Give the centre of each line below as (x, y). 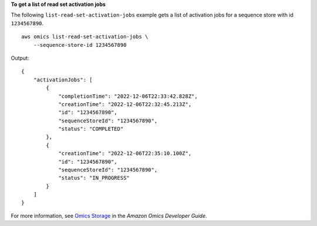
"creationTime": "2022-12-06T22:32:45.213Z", (125, 104)
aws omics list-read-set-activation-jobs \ (85, 37)
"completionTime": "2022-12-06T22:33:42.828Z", (128, 96)
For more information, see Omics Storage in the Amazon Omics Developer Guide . (109, 215)
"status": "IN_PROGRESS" (94, 178)
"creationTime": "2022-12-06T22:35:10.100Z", (125, 153)
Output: (20, 58)
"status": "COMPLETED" (91, 129)
